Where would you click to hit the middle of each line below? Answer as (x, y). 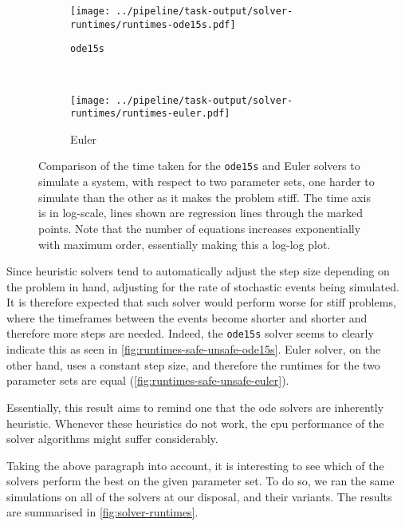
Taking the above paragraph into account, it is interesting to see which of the (195, 465)
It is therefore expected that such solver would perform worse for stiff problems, (201, 302)
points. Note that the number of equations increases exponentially (200, 228)
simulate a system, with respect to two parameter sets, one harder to (206, 182)
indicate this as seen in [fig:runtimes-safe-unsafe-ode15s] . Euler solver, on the (194, 349)
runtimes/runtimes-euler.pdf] (150, 114)
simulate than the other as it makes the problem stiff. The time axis (204, 197)
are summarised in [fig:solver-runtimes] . (102, 512)
